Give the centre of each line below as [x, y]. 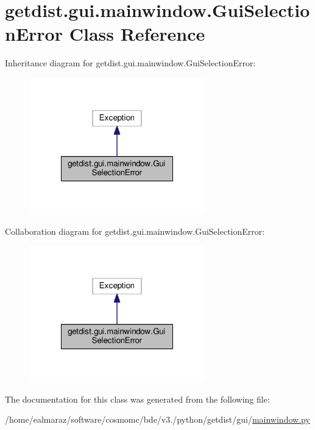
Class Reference [137, 34]
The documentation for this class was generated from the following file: [137, 399]
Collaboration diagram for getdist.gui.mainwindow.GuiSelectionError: [135, 231]
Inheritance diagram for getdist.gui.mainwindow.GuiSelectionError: [130, 63]
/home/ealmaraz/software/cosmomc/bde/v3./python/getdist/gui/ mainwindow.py [157, 419]
